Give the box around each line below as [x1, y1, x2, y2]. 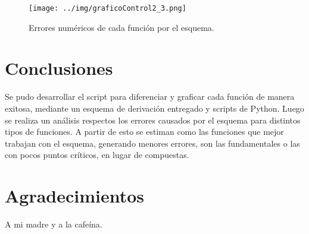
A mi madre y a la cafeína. [5, 218, 102, 230]
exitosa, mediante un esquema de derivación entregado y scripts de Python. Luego [5, 102, 304, 114]
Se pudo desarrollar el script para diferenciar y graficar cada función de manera [5, 90, 295, 103]
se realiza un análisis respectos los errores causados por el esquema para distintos [5, 113, 301, 126]
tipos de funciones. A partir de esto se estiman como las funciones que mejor [5, 125, 284, 138]
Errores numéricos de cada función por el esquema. [29, 21, 214, 33]
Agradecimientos [5, 184, 145, 208]
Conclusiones [5, 56, 113, 80]
